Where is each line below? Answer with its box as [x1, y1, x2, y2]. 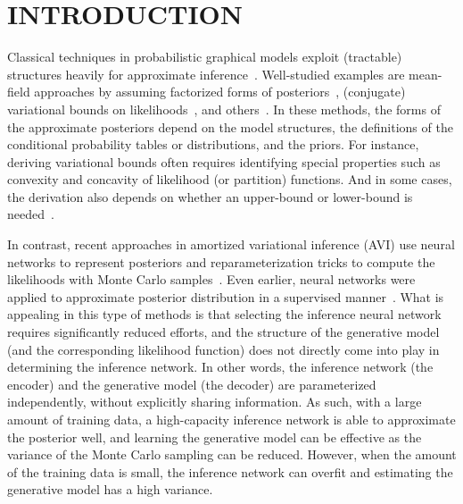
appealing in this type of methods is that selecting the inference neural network [7, 305, 442, 323]
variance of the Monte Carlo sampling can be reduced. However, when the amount [7, 445, 457, 464]
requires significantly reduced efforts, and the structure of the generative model [7, 323, 440, 341]
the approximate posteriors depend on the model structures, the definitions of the [7, 117, 453, 136]
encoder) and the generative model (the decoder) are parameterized [7, 374, 376, 393]
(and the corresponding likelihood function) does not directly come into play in [7, 340, 440, 358]
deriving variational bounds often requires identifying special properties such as [7, 152, 441, 171]
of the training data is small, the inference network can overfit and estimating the [7, 462, 453, 481]
